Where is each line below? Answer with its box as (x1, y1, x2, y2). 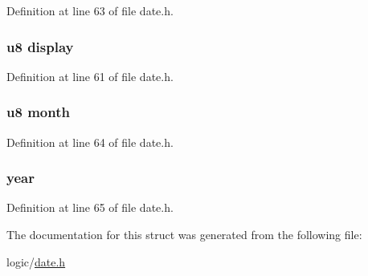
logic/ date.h (6, 253, 66, 270)
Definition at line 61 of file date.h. (6, 67, 174, 84)
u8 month (6, 102, 70, 122)
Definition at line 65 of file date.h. (6, 199, 174, 216)
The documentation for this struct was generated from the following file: (6, 226, 362, 243)
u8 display (6, 36, 74, 56)
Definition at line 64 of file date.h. (6, 133, 174, 150)
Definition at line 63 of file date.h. (6, 2, 174, 18)
